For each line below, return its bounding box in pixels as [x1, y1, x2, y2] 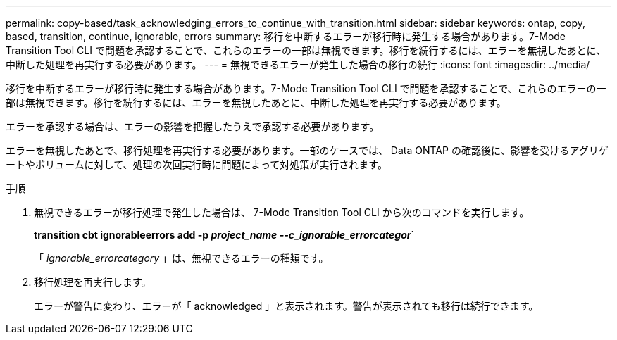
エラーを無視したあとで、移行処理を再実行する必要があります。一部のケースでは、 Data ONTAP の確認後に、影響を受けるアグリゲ [6, 144, 609, 156]
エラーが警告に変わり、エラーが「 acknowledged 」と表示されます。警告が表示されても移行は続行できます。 [34, 300, 539, 312]
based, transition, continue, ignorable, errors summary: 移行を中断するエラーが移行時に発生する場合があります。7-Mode [6, 30, 566, 42]
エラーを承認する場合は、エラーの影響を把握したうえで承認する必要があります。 [6, 120, 380, 132]
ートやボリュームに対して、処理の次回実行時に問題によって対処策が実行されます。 [6, 158, 387, 170]
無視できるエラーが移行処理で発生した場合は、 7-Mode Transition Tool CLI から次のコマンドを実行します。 [34, 206, 530, 218]
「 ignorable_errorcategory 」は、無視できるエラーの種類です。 [34, 252, 329, 264]
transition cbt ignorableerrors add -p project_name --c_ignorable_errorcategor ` [34, 229, 414, 241]
